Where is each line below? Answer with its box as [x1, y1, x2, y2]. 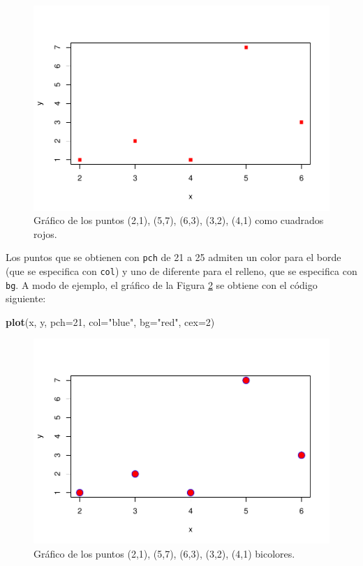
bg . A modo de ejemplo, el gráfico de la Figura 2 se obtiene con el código [6, 277, 318, 292]
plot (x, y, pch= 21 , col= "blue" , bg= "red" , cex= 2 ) [6, 314, 215, 329]
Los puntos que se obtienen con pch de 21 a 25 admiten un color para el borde [6, 250, 341, 265]
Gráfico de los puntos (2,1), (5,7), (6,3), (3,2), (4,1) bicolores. [34, 546, 295, 560]
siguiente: [6, 291, 46, 306]
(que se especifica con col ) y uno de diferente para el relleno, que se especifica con [6, 263, 357, 278]
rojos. [34, 226, 57, 241]
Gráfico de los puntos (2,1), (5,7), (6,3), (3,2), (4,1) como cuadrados [34, 213, 324, 228]
